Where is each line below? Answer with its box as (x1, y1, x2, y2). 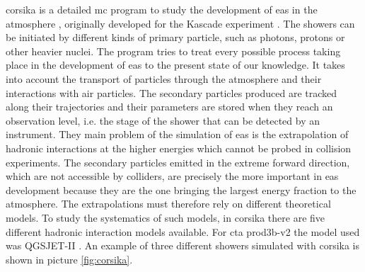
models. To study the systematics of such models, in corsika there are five (6, 210, 325, 225)
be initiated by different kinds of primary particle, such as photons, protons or (6, 30, 345, 45)
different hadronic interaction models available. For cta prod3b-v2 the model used (6, 224, 360, 239)
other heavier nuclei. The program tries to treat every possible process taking (6, 43, 341, 58)
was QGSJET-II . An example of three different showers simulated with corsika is (6, 238, 360, 253)
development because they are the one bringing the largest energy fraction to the (6, 182, 357, 197)
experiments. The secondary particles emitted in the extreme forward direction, (6, 154, 350, 169)
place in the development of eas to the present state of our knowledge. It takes (6, 57, 345, 72)
